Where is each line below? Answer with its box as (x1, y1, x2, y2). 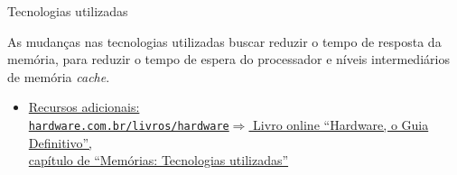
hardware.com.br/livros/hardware (28, 119, 229, 133)
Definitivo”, (28, 133, 93, 152)
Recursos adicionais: (28, 97, 140, 116)
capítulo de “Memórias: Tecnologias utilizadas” (28, 151, 289, 170)
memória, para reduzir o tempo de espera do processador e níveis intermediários (7, 50, 450, 69)
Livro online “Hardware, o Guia (253, 115, 429, 134)
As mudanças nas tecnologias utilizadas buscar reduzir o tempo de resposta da (7, 32, 442, 51)
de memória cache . (7, 67, 110, 86)
